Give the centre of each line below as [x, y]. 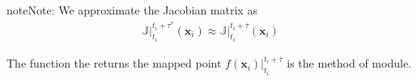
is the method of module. [349, 63]
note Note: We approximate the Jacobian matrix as [132, 10]
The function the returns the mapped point [114, 63]
